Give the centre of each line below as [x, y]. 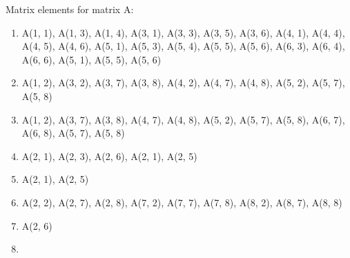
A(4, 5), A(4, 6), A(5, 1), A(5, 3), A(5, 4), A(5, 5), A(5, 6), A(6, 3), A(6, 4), [183, 46]
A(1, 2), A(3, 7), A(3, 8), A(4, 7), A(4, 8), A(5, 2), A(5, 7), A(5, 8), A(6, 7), [183, 119]
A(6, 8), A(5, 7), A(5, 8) [73, 133]
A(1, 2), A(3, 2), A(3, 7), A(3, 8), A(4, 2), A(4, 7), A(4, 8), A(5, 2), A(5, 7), [183, 82]
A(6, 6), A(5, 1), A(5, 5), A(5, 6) [91, 59]
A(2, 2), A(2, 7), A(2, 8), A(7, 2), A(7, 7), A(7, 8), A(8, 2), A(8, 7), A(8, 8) [182, 202]
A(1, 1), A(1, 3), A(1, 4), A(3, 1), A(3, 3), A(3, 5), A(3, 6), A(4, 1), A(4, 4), [183, 32]
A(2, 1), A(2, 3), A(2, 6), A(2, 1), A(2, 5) [109, 156]
